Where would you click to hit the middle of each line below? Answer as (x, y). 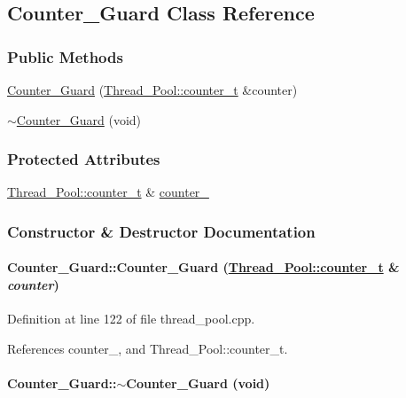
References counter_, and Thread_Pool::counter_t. (148, 348)
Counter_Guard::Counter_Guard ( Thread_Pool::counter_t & (203, 267)
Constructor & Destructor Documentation (161, 231)
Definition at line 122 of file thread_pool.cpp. (131, 319)
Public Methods (65, 56)
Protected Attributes (84, 159)
